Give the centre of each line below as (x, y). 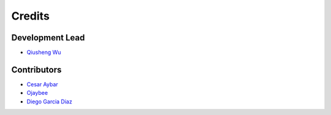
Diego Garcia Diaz (50, 102)
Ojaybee (37, 93)
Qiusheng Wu (44, 53)
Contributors (36, 69)
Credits (31, 16)
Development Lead (48, 38)
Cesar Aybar (42, 84)
